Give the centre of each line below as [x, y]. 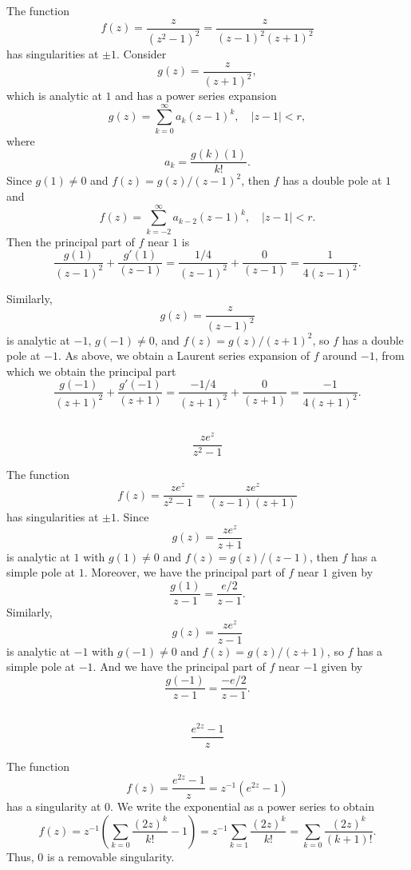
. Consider [141, 54]
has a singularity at [54, 806]
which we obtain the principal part [91, 371]
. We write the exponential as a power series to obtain [242, 806]
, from [389, 355]
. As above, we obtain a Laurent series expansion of [184, 355]
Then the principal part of [71, 241]
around [340, 355]
